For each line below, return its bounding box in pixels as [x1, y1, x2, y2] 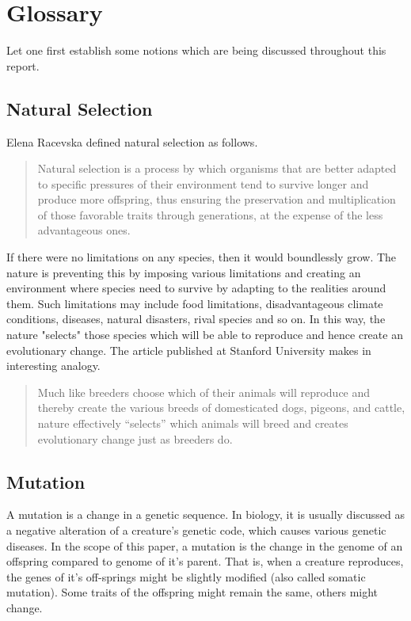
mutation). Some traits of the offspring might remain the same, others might [6, 584, 379, 600]
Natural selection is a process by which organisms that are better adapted [37, 160, 397, 177]
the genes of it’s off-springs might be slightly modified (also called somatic [6, 568, 366, 585]
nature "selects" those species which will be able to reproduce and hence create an [6, 326, 403, 343]
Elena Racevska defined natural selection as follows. [6, 133, 258, 150]
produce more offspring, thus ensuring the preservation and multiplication [37, 191, 396, 208]
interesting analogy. [6, 357, 101, 374]
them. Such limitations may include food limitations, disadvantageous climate [6, 295, 383, 311]
